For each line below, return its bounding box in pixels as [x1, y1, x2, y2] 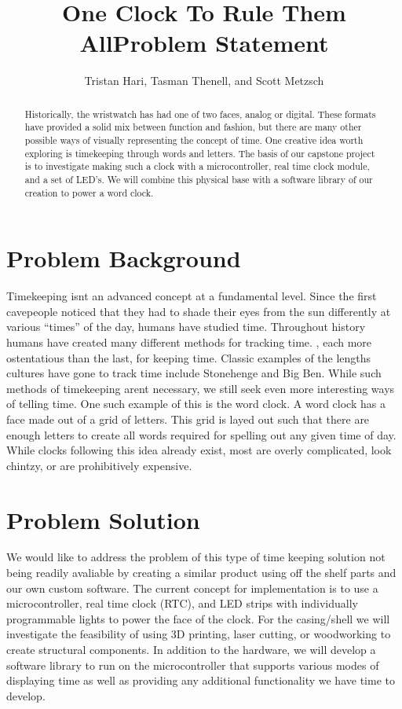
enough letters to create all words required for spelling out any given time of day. [6, 426, 397, 443]
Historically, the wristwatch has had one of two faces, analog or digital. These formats [24, 107, 376, 120]
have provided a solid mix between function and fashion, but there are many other [24, 120, 362, 134]
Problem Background [6, 242, 241, 274]
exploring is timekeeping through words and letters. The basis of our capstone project [24, 146, 375, 160]
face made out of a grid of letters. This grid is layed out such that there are [6, 410, 370, 427]
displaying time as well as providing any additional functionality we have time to [6, 672, 395, 689]
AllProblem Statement [79, 27, 329, 59]
